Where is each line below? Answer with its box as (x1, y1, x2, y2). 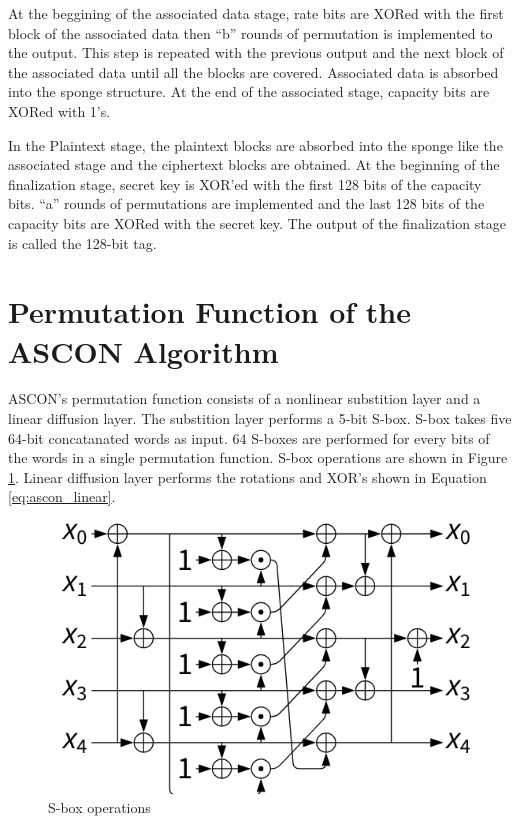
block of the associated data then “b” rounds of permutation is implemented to (8, 22, 493, 43)
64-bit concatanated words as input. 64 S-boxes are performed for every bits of (8, 427, 490, 448)
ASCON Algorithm (8, 330, 279, 371)
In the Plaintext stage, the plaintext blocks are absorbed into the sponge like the (8, 134, 503, 155)
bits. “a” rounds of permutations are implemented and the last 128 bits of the (8, 193, 485, 214)
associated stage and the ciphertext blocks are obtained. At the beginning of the (8, 154, 500, 175)
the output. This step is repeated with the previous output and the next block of (8, 42, 504, 63)
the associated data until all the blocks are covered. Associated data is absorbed (8, 61, 499, 82)
